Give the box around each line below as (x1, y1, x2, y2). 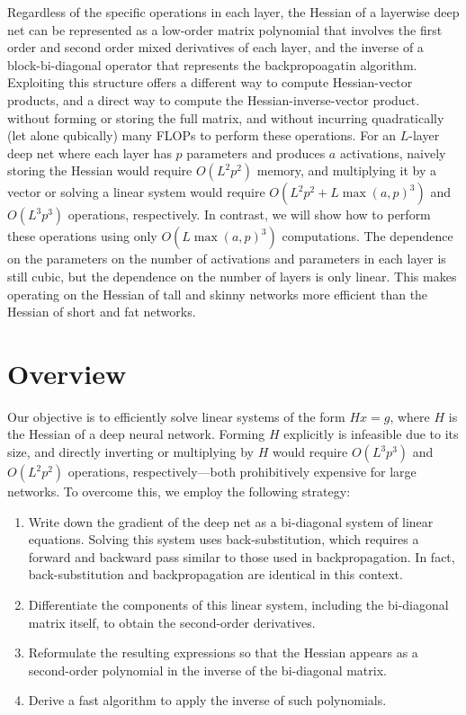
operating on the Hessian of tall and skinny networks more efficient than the (7, 284, 428, 303)
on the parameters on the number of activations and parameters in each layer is (7, 249, 446, 268)
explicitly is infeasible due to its (283, 425, 459, 443)
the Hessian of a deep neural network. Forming (7, 425, 265, 443)
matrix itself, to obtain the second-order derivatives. (28, 612, 316, 631)
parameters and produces (186, 143, 326, 162)
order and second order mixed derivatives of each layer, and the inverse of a (7, 38, 424, 57)
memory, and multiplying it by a (256, 161, 436, 180)
